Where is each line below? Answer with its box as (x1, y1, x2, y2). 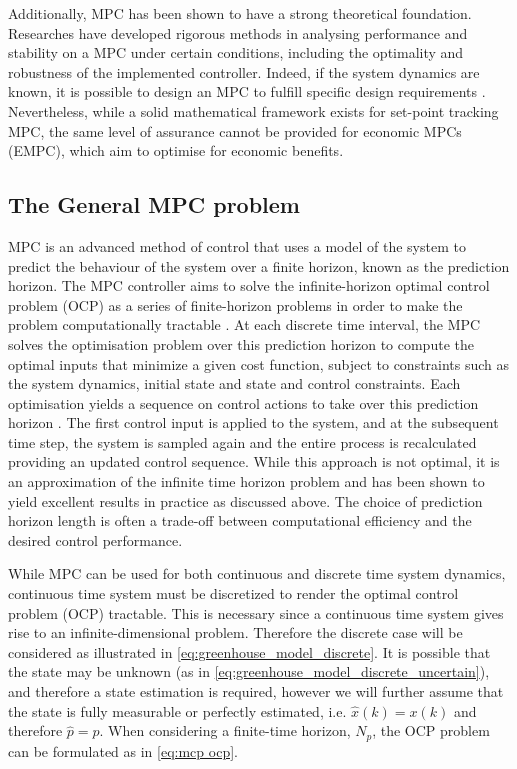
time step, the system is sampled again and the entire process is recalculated (8, 431, 477, 452)
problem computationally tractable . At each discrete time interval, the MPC (8, 314, 481, 335)
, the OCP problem (372, 720, 490, 741)
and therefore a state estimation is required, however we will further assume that (8, 681, 504, 702)
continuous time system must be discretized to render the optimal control (8, 583, 459, 604)
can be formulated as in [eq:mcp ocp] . (8, 740, 238, 761)
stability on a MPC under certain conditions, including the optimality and (8, 42, 464, 63)
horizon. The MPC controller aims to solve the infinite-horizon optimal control (8, 275, 490, 296)
